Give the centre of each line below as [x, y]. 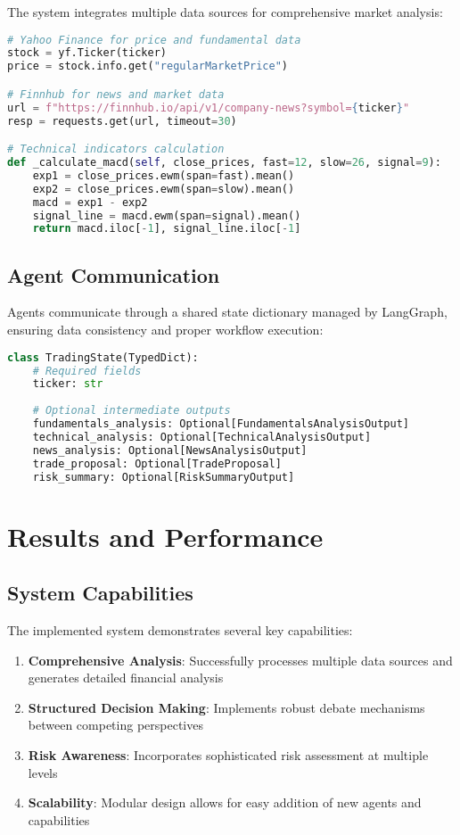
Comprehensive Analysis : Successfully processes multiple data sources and [240, 660]
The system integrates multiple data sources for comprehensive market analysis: [225, 12]
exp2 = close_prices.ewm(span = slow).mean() [164, 189]
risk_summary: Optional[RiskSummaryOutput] [164, 477]
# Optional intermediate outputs [131, 411]
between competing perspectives [115, 725]
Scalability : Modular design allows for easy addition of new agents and [225, 802]
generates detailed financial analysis [126, 678]
